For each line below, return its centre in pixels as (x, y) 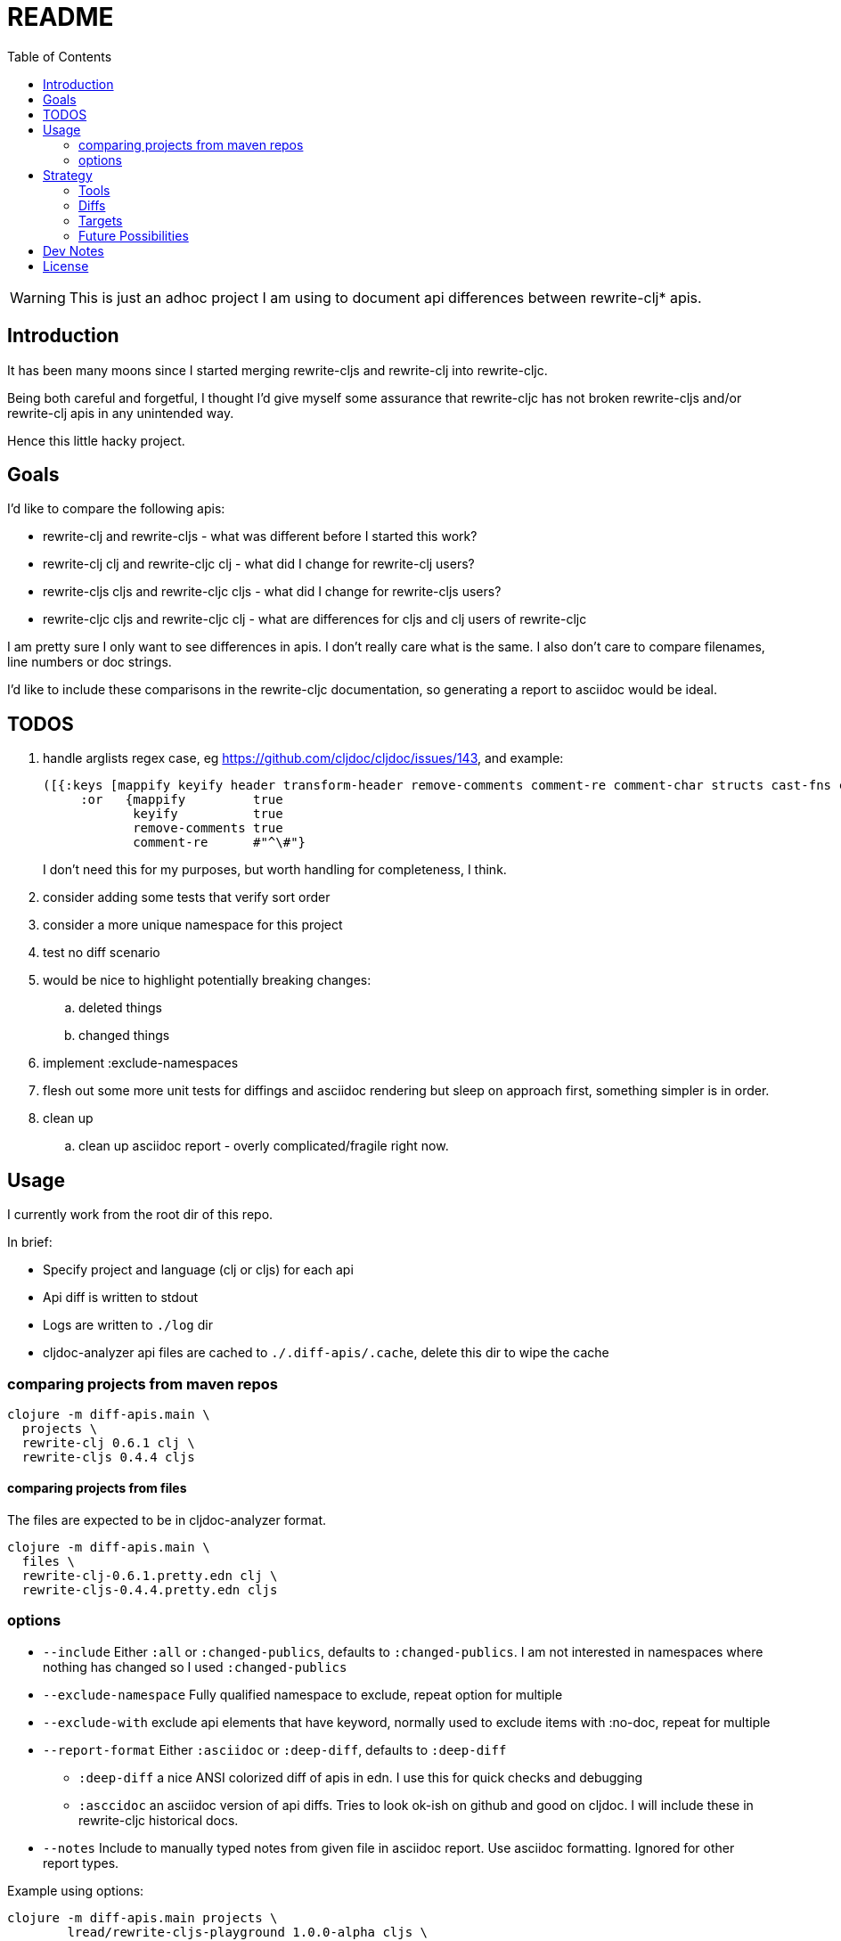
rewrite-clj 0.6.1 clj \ (108, 1442)
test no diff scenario (102, 953)
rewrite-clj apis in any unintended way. (121, 413)
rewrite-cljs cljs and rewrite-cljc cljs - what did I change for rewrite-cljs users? (272, 592)
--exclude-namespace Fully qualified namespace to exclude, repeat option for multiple (303, 1694)
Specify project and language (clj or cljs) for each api (198, 1270)
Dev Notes (73, 250)
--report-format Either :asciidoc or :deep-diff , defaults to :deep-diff (275, 1749)
